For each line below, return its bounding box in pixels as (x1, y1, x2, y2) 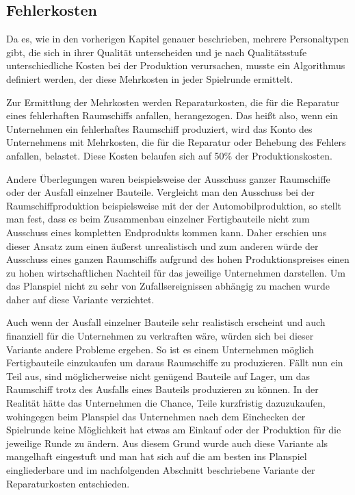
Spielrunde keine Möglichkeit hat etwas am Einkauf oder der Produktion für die (6, 422, 341, 437)
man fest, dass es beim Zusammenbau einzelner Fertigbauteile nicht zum (6, 212, 310, 226)
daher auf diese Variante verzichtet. (6, 292, 155, 306)
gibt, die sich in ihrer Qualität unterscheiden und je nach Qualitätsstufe (6, 45, 307, 59)
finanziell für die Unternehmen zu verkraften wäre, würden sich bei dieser (6, 329, 314, 343)
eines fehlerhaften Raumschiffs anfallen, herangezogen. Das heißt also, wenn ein (6, 108, 338, 123)
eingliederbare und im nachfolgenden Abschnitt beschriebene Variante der (6, 463, 315, 477)
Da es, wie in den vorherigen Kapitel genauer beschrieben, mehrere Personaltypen (6, 31, 350, 46)
